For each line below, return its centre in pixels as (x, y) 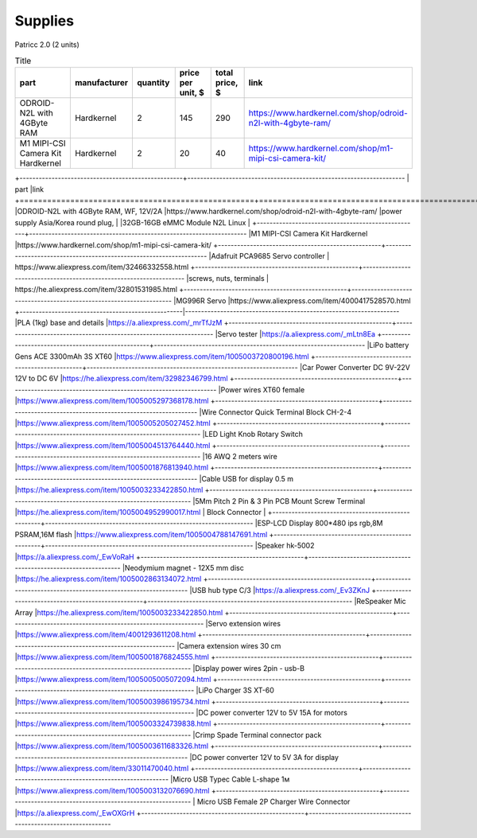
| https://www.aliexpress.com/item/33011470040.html (102, 769)
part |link (29, 189)
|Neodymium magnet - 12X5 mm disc (183, 567)
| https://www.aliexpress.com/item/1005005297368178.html (112, 401)
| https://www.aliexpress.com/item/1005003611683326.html (112, 746)
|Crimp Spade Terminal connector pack (257, 735)
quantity (153, 83)
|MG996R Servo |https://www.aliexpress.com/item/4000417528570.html (292, 300)
